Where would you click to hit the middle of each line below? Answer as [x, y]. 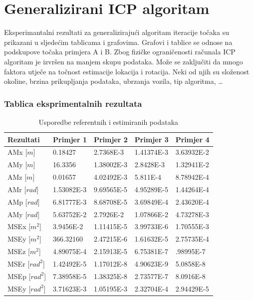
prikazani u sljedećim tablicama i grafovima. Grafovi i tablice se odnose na [118, 42]
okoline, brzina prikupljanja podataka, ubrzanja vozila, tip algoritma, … [114, 81]
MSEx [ [19, 226]
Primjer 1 [70, 139]
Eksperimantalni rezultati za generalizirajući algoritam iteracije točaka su [117, 32]
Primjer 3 [151, 139]
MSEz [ [19, 251]
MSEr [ [19, 263]
